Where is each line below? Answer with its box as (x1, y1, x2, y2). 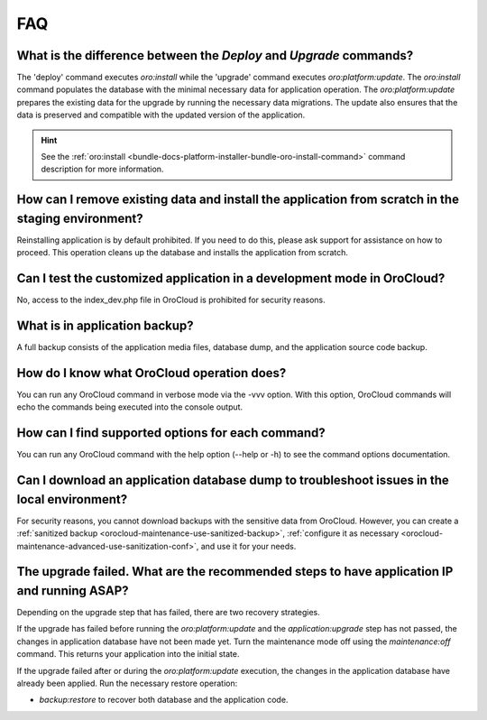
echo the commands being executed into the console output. (16, 402, 243, 412)
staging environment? (16, 210, 143, 226)
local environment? (16, 492, 128, 507)
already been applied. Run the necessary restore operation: (16, 678, 238, 689)
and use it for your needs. (200, 540, 297, 551)
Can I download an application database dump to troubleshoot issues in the (16, 473, 450, 488)
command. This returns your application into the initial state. (16, 649, 240, 660)
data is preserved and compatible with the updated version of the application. (16, 109, 306, 121)
